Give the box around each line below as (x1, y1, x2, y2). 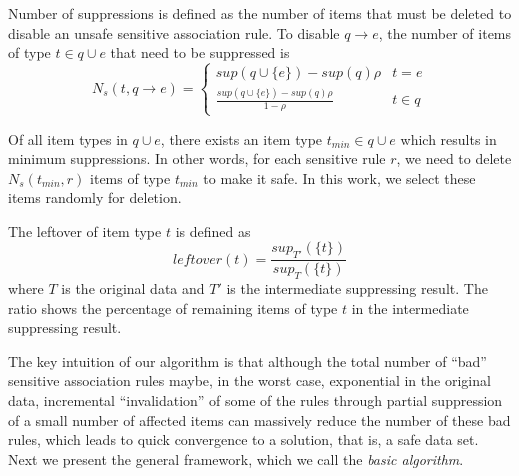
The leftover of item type (8, 220, 162, 241)
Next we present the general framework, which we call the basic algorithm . (8, 448, 464, 469)
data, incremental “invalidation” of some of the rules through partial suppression (8, 390, 503, 411)
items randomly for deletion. (8, 187, 182, 208)
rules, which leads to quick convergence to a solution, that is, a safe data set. (8, 429, 479, 450)
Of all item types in (8, 128, 128, 149)
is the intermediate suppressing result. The (226, 278, 488, 299)
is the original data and (61, 278, 205, 299)
